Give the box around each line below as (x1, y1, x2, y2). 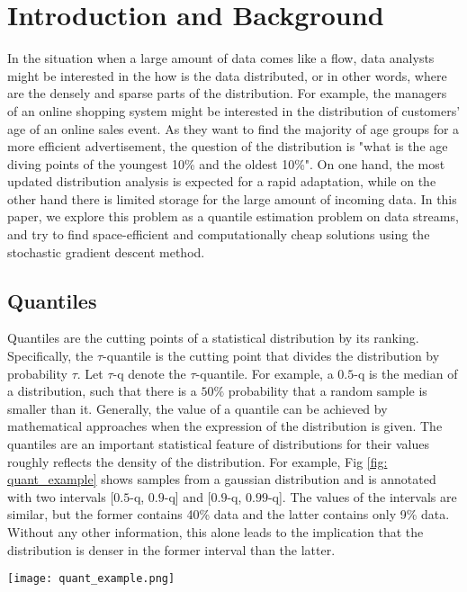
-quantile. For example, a (195, 363, 334, 382)
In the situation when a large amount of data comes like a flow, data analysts (7, 49, 435, 67)
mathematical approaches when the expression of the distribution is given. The (7, 417, 443, 435)
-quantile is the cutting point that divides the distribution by (103, 346, 440, 365)
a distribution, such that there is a (7, 381, 197, 400)
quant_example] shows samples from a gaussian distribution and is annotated (7, 470, 436, 489)
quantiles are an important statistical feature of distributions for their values (7, 435, 429, 453)
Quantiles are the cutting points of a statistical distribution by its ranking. (7, 328, 419, 347)
